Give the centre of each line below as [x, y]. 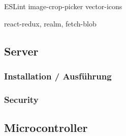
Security [21, 99]
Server [21, 51]
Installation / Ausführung [58, 76]
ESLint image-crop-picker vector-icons [63, 6]
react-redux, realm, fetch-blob [50, 23]
